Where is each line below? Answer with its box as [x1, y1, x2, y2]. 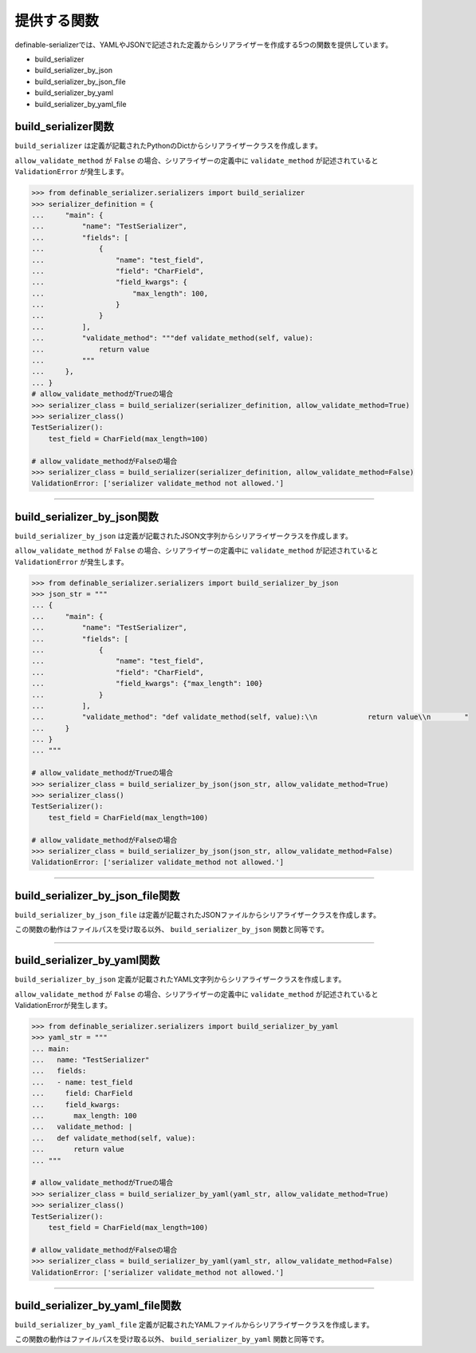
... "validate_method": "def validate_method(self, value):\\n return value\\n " [31, 712, 470, 722]
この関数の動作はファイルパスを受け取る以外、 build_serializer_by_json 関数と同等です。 [14, 925, 328, 934]
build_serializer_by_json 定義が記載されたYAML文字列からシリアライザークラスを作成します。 [14, 974, 346, 984]
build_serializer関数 [14, 120, 115, 133]
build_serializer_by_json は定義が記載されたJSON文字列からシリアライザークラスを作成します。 [14, 531, 352, 541]
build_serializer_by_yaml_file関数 [14, 1299, 182, 1312]
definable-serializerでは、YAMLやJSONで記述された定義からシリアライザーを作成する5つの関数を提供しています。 [14, 40, 393, 50]
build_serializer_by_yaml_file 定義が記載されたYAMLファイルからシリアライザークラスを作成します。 [14, 1320, 374, 1330]
